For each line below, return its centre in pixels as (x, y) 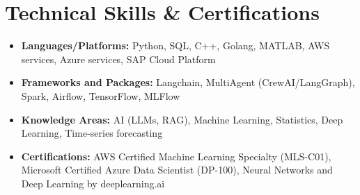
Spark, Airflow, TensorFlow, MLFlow (101, 95)
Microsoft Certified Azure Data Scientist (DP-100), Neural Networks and (177, 170)
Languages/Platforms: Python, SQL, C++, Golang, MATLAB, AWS (175, 45)
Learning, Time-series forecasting (92, 133)
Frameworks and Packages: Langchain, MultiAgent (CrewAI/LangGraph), (188, 82)
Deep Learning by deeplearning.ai (93, 183)
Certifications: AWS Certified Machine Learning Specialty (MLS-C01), (176, 156)
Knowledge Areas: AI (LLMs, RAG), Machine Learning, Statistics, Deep (182, 119)
